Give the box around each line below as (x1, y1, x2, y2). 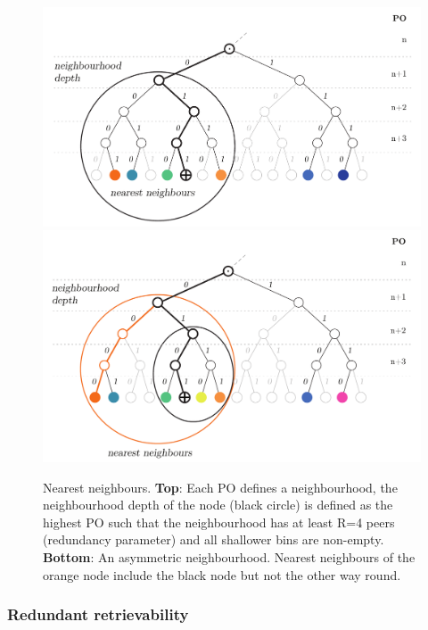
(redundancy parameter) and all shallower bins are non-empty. (43, 530, 384, 549)
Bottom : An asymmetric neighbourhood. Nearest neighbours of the (43, 547, 416, 566)
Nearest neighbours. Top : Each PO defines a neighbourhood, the (43, 477, 398, 496)
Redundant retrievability (7, 603, 189, 626)
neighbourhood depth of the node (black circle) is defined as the (43, 495, 393, 514)
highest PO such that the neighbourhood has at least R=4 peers (43, 512, 395, 531)
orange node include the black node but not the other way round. (43, 565, 401, 584)
